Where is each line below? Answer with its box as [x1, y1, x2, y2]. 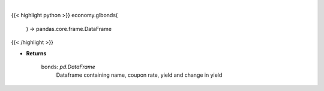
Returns [26, 49, 47, 57]
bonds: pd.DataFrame [41, 63, 95, 70]
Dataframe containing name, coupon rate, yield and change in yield [56, 71, 223, 79]
